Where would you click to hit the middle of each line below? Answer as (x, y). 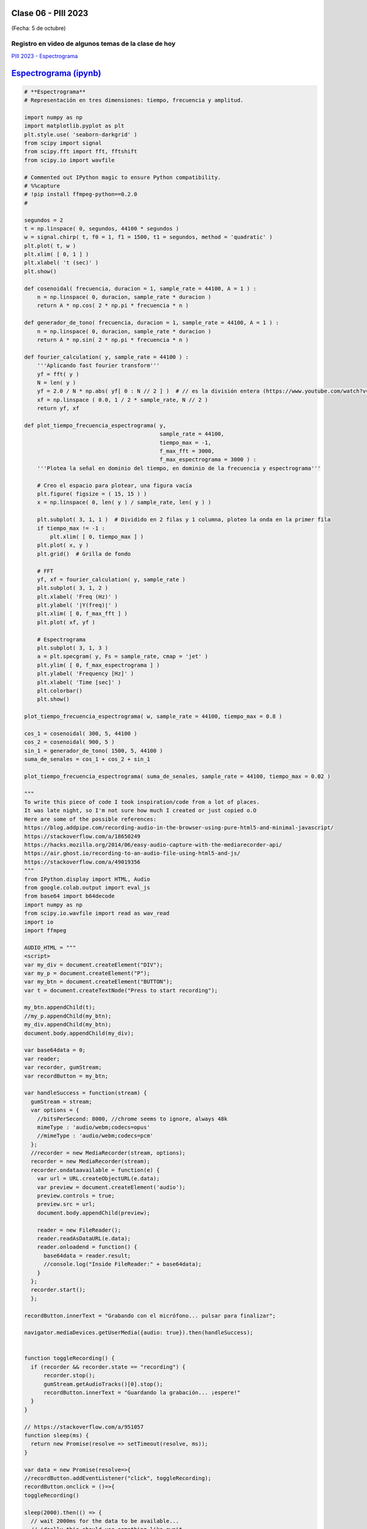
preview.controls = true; (76, 1196)
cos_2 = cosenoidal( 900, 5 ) (69, 742)
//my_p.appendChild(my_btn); (68, 1016)
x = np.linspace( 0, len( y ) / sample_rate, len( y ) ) (124, 502)
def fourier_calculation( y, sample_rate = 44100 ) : (106, 357)
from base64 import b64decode (69, 896)
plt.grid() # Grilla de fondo (84, 554)
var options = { (55, 1110)
